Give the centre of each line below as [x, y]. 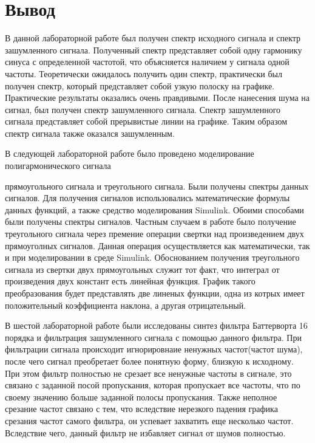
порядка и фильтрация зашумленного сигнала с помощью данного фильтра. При [153, 337]
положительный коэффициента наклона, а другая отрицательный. [126, 305]
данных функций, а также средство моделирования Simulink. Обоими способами [154, 209]
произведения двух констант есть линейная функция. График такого [130, 281]
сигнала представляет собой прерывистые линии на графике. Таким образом [146, 121]
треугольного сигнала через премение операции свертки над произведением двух [154, 234]
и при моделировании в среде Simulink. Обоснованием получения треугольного [152, 257]
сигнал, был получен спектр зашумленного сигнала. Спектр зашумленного [143, 109]
